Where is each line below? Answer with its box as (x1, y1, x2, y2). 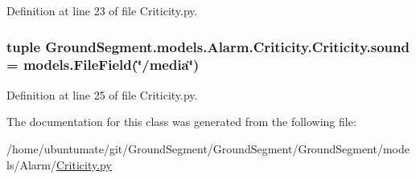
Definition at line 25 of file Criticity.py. (6, 86, 198, 103)
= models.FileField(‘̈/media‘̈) (6, 55, 200, 75)
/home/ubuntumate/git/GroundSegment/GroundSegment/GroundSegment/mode (6, 140, 410, 157)
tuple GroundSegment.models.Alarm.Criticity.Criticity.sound (6, 36, 410, 56)
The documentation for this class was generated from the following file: (6, 113, 356, 130)
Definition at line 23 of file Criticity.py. (6, 2, 198, 18)
